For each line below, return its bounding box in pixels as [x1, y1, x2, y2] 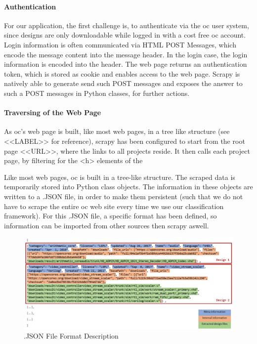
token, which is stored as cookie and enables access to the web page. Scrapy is [4, 68, 240, 79]
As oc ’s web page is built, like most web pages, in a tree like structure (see [4, 126, 230, 136]
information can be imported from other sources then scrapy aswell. [4, 220, 209, 230]
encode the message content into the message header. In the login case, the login [4, 49, 248, 59]
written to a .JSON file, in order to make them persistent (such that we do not [4, 191, 243, 201]
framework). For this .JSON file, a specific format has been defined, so [4, 211, 217, 221]
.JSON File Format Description [24, 331, 119, 341]
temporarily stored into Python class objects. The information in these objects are [4, 181, 253, 192]
